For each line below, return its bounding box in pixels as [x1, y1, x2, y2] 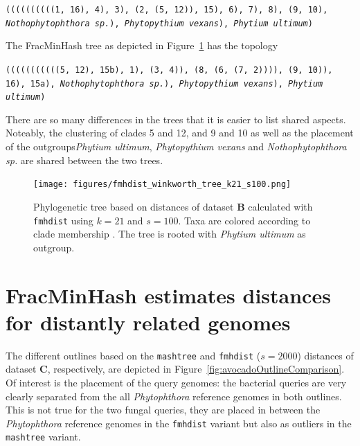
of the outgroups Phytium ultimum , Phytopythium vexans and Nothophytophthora [6, 139, 347, 154]
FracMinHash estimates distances [6, 280, 331, 309]
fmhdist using [33, 213, 93, 227]
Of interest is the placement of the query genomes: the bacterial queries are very [6, 375, 347, 389]
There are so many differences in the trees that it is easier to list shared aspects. [6, 111, 346, 126]
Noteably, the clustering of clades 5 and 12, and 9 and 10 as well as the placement [6, 125, 354, 140]
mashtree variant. [6, 429, 81, 444]
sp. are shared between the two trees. [6, 152, 163, 167]
